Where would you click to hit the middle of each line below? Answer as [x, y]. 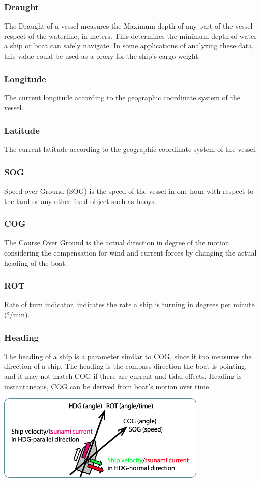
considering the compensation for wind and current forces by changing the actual [130, 253]
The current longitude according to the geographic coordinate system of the [122, 97]
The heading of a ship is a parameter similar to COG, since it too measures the [128, 356]
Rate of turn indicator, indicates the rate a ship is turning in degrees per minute [129, 304]
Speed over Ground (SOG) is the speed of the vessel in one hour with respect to [129, 191]
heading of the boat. [36, 262]
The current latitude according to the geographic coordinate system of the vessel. [131, 149]
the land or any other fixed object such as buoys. [80, 201]
